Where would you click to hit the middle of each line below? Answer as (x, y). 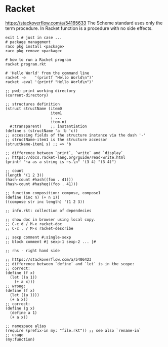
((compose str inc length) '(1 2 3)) (45, 202)
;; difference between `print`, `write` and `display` (64, 153)
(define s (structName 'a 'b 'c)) (42, 131)
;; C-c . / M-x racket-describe (39, 228)
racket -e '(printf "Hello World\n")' (50, 77)
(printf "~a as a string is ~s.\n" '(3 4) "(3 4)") (61, 162)
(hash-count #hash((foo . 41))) (39, 180)
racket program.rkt (26, 64)
